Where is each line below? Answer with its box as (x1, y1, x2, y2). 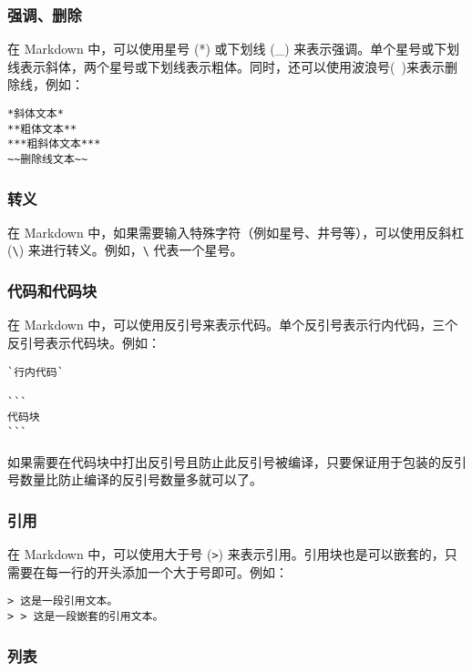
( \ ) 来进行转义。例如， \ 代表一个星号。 (7, 240, 243, 260)
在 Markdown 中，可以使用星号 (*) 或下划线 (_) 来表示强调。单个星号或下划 (7, 39, 460, 58)
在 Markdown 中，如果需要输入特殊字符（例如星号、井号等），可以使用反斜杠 (7, 222, 465, 241)
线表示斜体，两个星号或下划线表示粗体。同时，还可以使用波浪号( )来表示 (7, 56, 445, 76)
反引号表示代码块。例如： (7, 332, 160, 351)
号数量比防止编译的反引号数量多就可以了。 (7, 470, 262, 489)
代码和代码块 (7, 280, 97, 302)
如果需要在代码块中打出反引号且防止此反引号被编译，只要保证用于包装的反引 (7, 452, 467, 471)
